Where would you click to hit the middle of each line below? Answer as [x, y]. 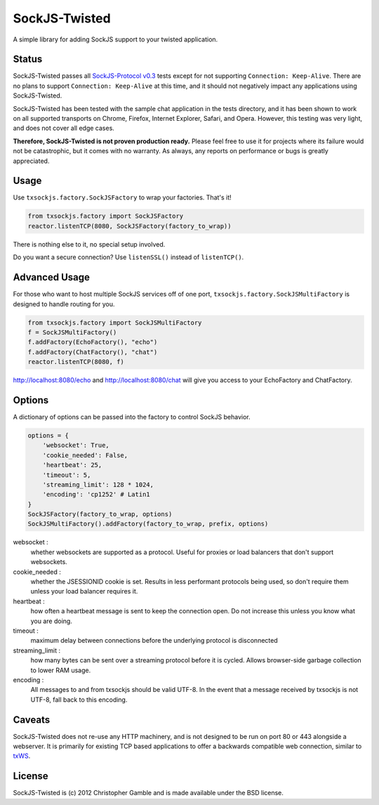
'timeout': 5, [67, 475]
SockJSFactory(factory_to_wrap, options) [100, 514]
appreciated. [31, 161]
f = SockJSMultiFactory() [72, 332]
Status [28, 59]
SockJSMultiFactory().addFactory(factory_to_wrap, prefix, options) [148, 524]
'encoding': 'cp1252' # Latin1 [96, 495]
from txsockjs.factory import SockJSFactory [106, 216]
